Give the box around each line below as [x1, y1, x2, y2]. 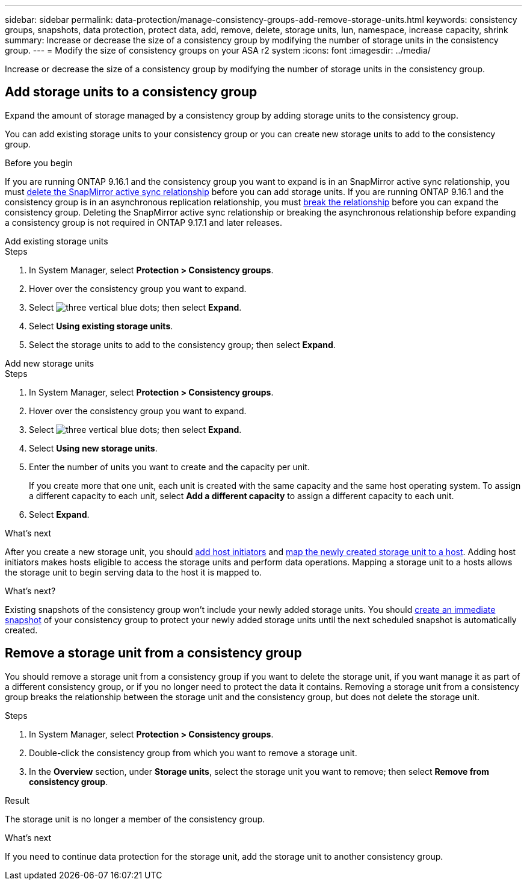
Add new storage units [5, 358, 94, 368]
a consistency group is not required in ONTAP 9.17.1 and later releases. [5, 217, 283, 228]
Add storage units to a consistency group [5, 84, 257, 100]
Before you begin [5, 157, 73, 168]
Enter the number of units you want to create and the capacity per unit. [29, 461, 310, 472]
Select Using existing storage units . [29, 320, 173, 331]
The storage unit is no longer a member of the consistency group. [5, 813, 265, 824]
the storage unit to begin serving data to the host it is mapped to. [5, 567, 262, 577]
